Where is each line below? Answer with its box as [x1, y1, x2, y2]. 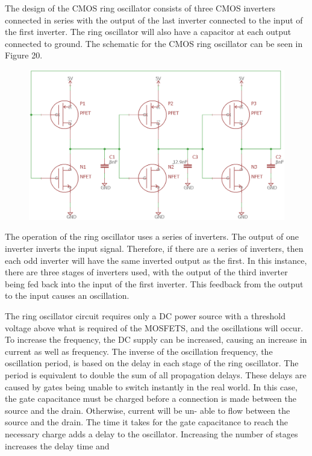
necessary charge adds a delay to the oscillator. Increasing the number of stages [5, 427, 298, 440]
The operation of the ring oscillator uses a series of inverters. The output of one [5, 230, 299, 243]
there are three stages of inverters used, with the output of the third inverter [5, 266, 288, 278]
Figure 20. [5, 49, 43, 61]
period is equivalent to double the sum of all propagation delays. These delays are [5, 368, 307, 381]
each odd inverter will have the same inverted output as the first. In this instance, [5, 254, 307, 266]
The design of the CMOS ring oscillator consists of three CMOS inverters [5, 2, 276, 14]
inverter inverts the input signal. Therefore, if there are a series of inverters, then [5, 242, 304, 254]
